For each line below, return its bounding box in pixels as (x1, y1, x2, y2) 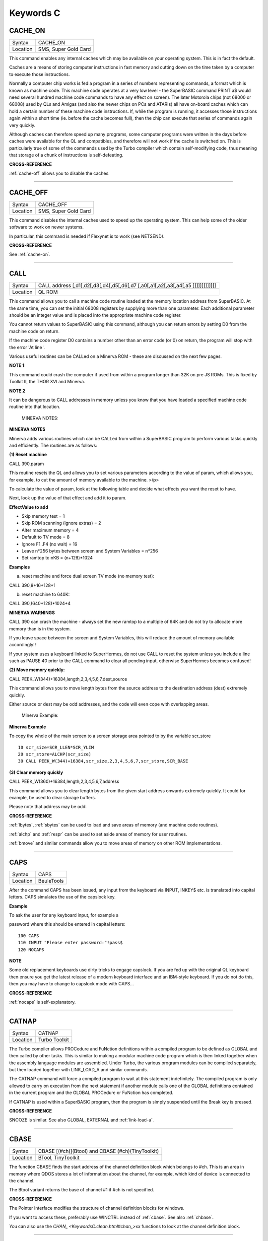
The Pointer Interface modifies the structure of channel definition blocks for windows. (9, 1205, 185, 1211)
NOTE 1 (9, 362, 25, 368)
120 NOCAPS (18, 947, 45, 953)
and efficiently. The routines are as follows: (9, 442, 98, 448)
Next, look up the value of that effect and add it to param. (9, 495, 127, 501)
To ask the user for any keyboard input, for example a (9, 912, 119, 918)
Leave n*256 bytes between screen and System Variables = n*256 (21, 548, 158, 554)
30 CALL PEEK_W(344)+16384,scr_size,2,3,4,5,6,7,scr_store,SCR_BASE (18, 758, 188, 764)
